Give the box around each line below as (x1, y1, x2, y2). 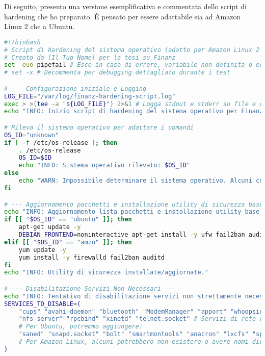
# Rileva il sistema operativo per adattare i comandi (4, 123, 194, 131)
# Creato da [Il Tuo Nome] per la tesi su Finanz (4, 54, 176, 61)
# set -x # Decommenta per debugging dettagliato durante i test (4, 69, 230, 77)
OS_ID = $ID (18, 154, 52, 162)
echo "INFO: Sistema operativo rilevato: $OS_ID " (18, 162, 191, 169)
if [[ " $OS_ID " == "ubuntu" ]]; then (4, 216, 132, 223)
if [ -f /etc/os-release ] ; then (4, 139, 118, 146)
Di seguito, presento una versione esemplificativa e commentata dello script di (4, 1, 247, 11)
